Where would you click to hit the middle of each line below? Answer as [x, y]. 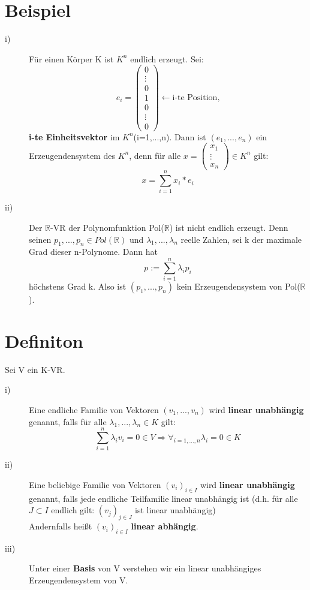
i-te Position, [196, 97]
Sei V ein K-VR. [35, 369]
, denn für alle [155, 155]
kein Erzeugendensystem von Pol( [238, 286]
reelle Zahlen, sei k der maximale [241, 239]
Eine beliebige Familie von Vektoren [95, 484]
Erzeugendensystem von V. [79, 580]
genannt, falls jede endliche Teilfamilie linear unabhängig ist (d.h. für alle [163, 498]
